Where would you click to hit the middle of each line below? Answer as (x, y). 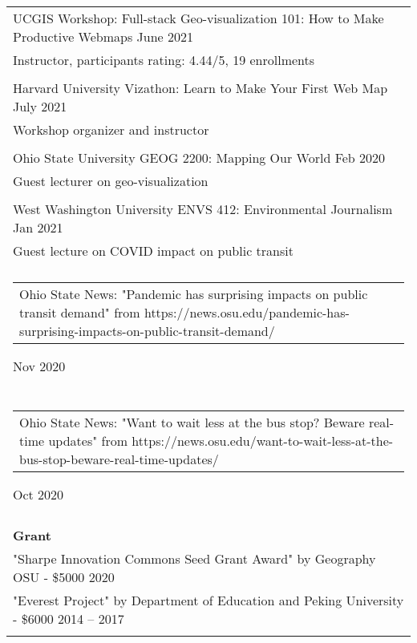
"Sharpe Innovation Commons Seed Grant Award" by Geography (194, 558)
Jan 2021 (38, 227)
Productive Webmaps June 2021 (103, 36)
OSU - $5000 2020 (64, 577)
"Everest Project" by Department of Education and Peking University (208, 600)
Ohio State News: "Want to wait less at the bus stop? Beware (192, 422)
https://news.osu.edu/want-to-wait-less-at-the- (263, 441)
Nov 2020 (39, 366)
